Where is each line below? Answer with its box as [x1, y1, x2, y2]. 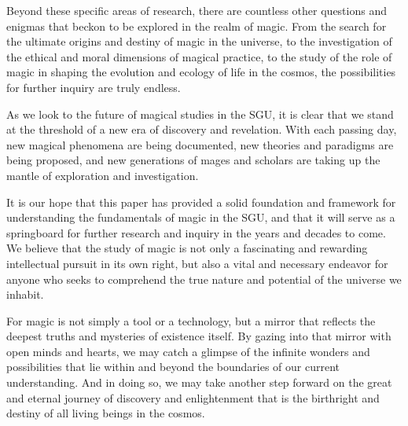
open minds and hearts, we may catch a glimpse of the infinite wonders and [6, 343, 370, 359]
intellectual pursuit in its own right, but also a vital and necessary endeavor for [6, 255, 388, 271]
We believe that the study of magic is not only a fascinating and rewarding [6, 240, 368, 256]
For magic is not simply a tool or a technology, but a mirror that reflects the [6, 312, 376, 329]
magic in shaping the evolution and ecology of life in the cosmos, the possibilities [6, 64, 396, 80]
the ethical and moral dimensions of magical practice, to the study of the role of [6, 48, 392, 64]
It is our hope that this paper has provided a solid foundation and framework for [6, 193, 396, 210]
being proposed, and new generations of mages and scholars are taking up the [6, 152, 380, 168]
